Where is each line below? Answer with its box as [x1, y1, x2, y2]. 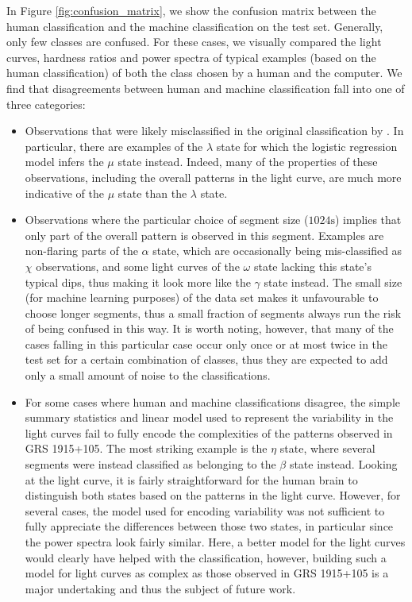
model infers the [25, 153, 104, 170]
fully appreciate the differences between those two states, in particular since [25, 518, 394, 534]
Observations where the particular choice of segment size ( [25, 211, 309, 228]
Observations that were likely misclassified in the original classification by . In [25, 122, 404, 139]
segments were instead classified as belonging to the [25, 456, 276, 473]
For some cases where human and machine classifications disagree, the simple [25, 393, 400, 410]
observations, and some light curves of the [36, 257, 240, 274]
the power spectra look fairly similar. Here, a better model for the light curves [25, 534, 406, 550]
